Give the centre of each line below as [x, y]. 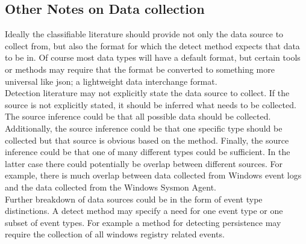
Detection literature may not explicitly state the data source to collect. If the [147, 93]
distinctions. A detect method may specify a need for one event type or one [144, 211]
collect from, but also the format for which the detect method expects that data [152, 45]
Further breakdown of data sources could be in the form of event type [134, 199]
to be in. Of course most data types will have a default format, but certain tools [153, 57]
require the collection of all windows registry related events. [115, 234]
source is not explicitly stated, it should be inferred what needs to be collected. [151, 104]
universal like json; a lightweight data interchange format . [111, 81]
